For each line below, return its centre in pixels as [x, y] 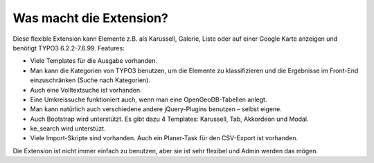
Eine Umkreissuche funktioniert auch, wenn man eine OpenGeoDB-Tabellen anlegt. [149, 99]
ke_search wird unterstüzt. [68, 128]
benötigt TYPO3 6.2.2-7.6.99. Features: [69, 48]
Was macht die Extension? [91, 18]
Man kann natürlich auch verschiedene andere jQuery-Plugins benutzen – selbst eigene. [156, 109]
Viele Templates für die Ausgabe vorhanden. [93, 61]
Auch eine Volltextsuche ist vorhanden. [86, 90]
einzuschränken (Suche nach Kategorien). [90, 80]
